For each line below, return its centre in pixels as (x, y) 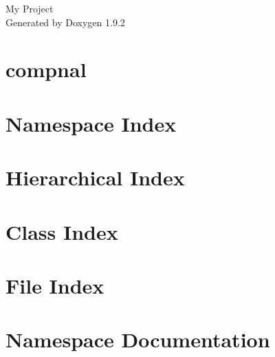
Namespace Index (91, 123)
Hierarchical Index (95, 177)
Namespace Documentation (138, 339)
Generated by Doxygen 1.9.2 (65, 22)
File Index (55, 285)
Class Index (62, 231)
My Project (30, 8)
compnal (46, 69)
